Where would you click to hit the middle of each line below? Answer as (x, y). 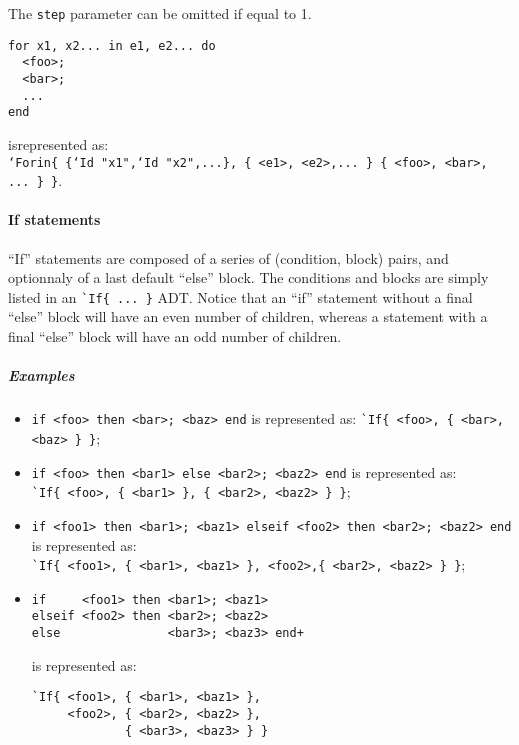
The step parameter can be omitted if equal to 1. (160, 13)
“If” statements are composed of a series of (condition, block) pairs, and (228, 257)
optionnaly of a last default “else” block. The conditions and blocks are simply (248, 277)
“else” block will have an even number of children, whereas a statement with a (248, 316)
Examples (41, 375)
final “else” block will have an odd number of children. (175, 336)
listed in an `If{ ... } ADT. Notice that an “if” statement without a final (240, 296)
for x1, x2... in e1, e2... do (112, 45)
